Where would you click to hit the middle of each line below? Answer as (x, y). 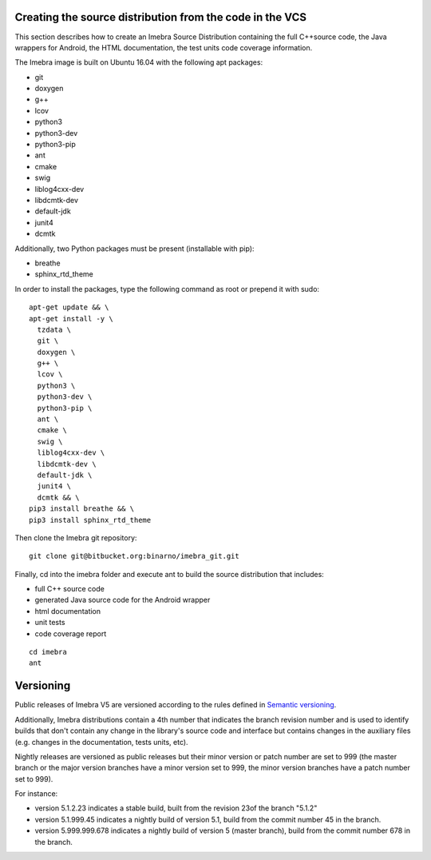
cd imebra (48, 652)
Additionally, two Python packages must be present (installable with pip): (134, 249)
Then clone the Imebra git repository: (76, 537)
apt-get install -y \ (71, 319)
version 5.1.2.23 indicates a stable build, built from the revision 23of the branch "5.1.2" (176, 808)
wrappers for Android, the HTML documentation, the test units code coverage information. (164, 47)
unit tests (50, 623)
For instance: (36, 794)
